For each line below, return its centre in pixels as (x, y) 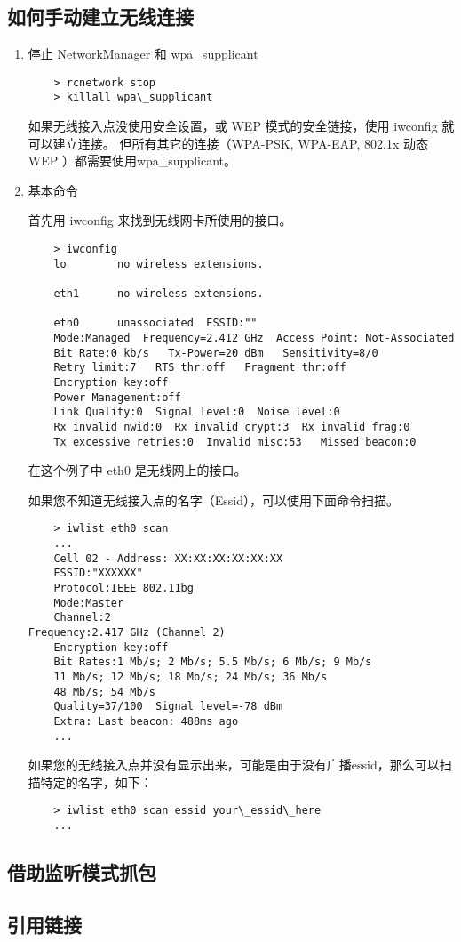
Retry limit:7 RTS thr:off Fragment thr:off (200, 368)
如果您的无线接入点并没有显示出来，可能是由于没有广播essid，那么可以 (234, 765)
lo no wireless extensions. (159, 264)
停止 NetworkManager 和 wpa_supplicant (143, 54)
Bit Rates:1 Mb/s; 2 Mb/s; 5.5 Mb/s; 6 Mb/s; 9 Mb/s (213, 662)
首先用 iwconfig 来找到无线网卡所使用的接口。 (160, 220)
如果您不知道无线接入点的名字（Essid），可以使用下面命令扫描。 (214, 499)
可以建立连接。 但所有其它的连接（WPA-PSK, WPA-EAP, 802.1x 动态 (228, 143)
